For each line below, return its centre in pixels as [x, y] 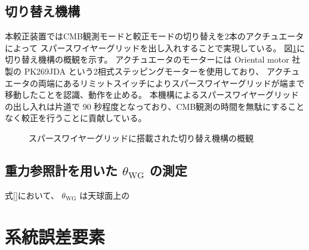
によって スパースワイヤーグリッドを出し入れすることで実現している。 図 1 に [155, 47]
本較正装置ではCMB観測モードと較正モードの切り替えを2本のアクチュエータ [154, 36]
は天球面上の [105, 195]
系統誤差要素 [55, 236]
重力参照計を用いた [61, 170]
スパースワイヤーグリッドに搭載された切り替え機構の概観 [141, 138]
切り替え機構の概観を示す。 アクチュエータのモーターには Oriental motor [147, 59]
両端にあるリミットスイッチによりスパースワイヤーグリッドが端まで [171, 83]
